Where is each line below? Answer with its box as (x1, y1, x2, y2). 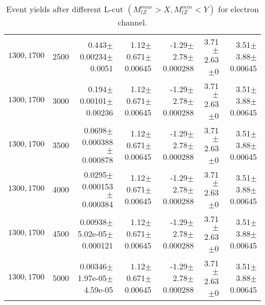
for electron (218, 3, 259, 15)
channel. (118, 16, 147, 28)
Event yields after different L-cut (6, 3, 123, 15)
